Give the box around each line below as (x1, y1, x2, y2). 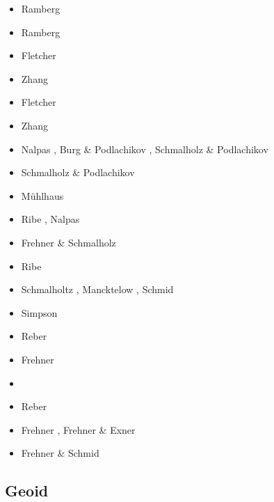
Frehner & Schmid (21, 446, 99, 460)
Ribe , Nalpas (21, 212, 80, 226)
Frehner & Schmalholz (21, 235, 116, 249)
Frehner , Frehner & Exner (21, 422, 136, 437)
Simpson (21, 305, 58, 320)
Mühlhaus (21, 188, 64, 203)
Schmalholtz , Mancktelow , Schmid (21, 282, 174, 297)
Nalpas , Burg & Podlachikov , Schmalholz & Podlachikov (21, 141, 268, 156)
